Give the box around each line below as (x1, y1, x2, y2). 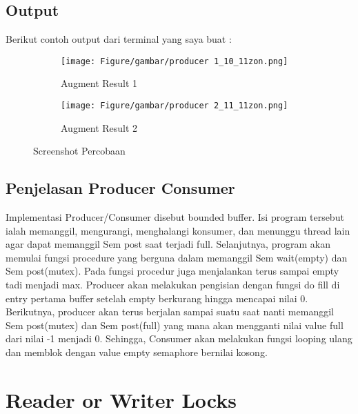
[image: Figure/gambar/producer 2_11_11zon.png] (61, 101, 288, 111)
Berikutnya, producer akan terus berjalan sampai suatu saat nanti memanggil (6, 304, 334, 319)
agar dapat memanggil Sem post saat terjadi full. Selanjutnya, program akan (6, 237, 330, 251)
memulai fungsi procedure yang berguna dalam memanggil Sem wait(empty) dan (6, 250, 348, 264)
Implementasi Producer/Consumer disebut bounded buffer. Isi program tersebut (6, 210, 344, 224)
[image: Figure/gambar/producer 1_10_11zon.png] (61, 56, 288, 66)
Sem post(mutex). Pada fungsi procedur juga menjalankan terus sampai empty (6, 264, 339, 278)
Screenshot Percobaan (33, 144, 126, 158)
